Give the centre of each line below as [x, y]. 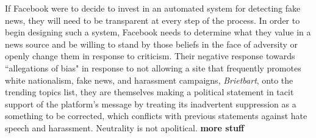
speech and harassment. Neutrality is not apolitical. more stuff [125, 127]
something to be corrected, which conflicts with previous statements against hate [156, 116]
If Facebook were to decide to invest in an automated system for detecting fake [153, 8]
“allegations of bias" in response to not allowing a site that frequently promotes [153, 67]
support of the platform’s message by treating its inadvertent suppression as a [151, 103]
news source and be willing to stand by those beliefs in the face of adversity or [152, 44]
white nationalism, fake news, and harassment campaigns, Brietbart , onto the [149, 80]
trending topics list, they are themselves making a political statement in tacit [149, 92]
